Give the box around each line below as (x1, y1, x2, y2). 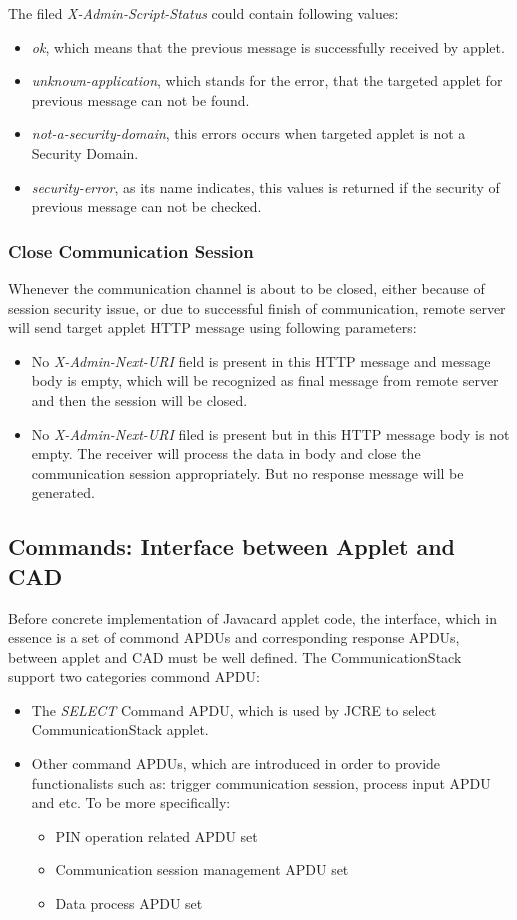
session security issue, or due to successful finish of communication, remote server (8, 297, 506, 318)
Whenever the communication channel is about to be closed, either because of (8, 277, 485, 298)
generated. (31, 482, 95, 503)
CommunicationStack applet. (31, 719, 209, 740)
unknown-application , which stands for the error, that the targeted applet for (31, 70, 503, 91)
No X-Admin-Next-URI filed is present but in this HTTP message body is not (31, 423, 510, 444)
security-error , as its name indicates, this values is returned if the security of (31, 176, 500, 197)
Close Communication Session (8, 238, 254, 263)
